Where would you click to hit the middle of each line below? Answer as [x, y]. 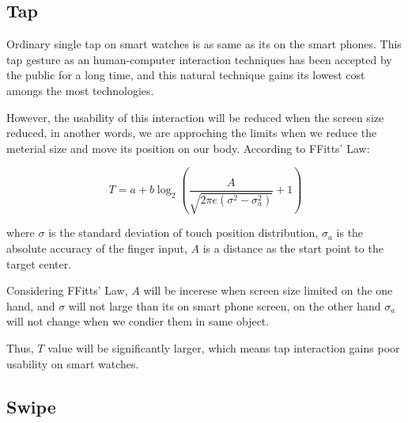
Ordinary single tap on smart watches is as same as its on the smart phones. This [204, 44]
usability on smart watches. [73, 363]
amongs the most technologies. [80, 90]
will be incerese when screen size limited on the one [268, 290]
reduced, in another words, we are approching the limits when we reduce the [192, 133]
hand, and [31, 305]
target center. [39, 263]
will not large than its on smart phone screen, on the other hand [225, 305]
